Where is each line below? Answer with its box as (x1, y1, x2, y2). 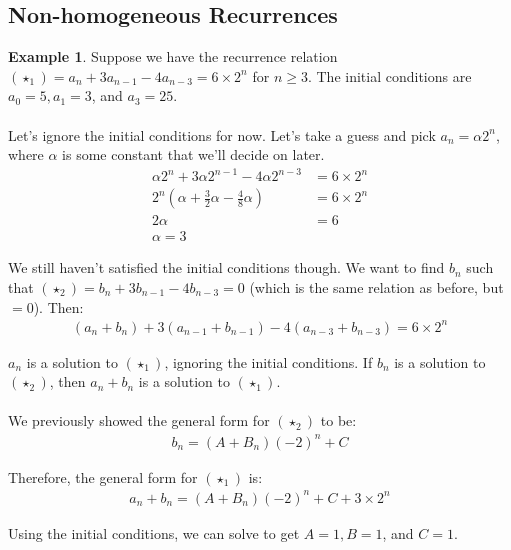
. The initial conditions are (307, 65, 472, 86)
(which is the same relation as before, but (249, 276, 504, 297)
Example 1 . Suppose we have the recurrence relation (8, 46, 338, 67)
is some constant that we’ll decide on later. (62, 144, 325, 165)
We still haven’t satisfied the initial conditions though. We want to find (8, 257, 445, 278)
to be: (320, 410, 357, 431)
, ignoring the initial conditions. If (164, 351, 373, 372)
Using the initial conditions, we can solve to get (8, 522, 300, 543)
